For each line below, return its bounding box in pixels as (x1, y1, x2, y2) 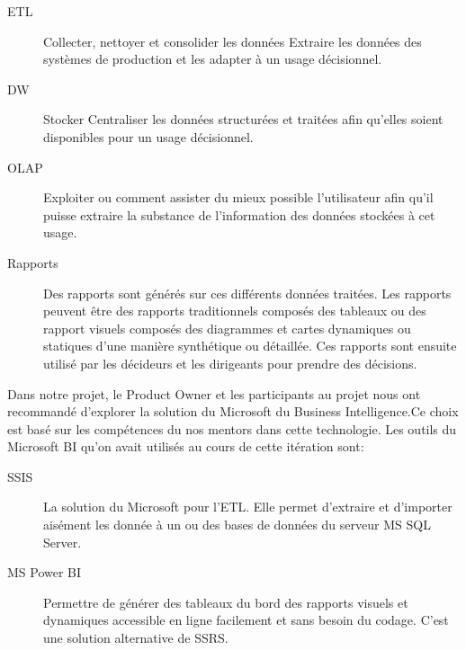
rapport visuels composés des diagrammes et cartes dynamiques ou (43, 318, 411, 337)
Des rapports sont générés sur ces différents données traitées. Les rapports (43, 283, 452, 302)
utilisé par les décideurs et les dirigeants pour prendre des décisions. (43, 353, 417, 372)
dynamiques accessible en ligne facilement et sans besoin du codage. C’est (43, 610, 449, 629)
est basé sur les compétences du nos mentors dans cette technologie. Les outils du (7, 419, 457, 438)
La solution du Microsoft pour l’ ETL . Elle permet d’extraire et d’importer (43, 497, 453, 516)
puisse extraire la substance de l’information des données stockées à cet (43, 205, 435, 224)
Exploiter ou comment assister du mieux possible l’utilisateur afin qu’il (43, 188, 434, 207)
